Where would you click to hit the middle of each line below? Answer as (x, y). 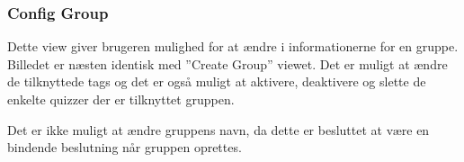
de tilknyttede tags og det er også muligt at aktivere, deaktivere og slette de (217, 81)
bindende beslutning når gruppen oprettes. (125, 147)
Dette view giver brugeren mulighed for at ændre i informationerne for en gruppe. (233, 46)
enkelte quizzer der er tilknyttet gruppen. (121, 99)
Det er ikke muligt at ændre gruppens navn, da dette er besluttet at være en (219, 129)
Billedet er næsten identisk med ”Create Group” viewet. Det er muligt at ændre (228, 63)
